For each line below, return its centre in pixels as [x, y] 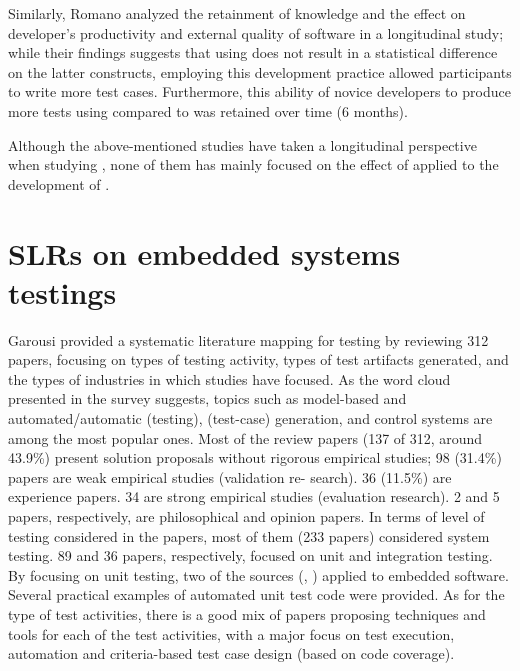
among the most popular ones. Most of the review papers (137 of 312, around [245, 437]
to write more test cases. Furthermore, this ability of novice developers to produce [259, 91]
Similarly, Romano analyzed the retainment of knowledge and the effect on [237, 13]
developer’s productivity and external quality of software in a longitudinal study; [256, 32]
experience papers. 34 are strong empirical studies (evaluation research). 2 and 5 [254, 496]
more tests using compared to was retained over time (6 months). [208, 110]
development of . [59, 183]
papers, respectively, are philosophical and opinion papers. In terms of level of [246, 516]
